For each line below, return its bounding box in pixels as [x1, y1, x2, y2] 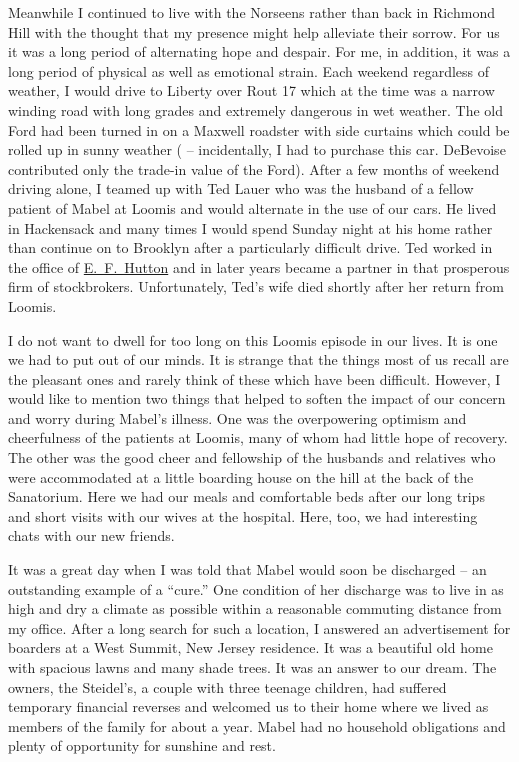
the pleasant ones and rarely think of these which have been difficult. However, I [8, 368, 501, 389]
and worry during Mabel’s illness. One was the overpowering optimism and [8, 407, 467, 428]
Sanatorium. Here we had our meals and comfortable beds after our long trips [8, 486, 485, 507]
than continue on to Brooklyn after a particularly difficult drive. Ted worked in [8, 237, 493, 258]
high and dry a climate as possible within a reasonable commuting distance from [8, 598, 502, 619]
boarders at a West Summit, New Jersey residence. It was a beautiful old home [8, 637, 493, 658]
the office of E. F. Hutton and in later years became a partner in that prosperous [8, 256, 510, 277]
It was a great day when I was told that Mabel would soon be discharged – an [8, 559, 487, 580]
